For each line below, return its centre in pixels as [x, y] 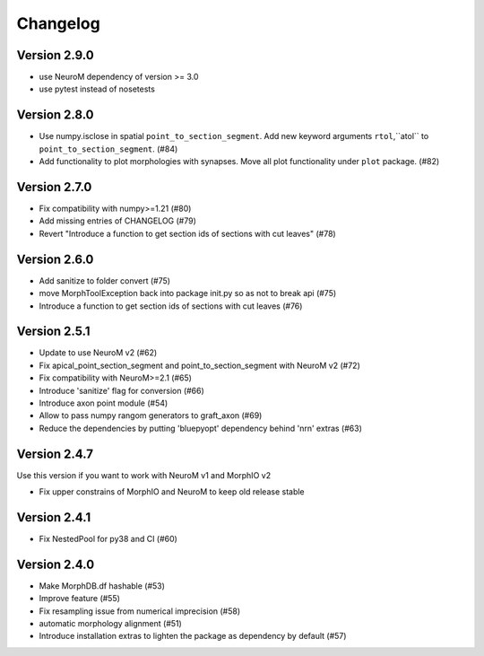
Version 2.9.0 [55, 55]
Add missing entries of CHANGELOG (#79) [118, 221]
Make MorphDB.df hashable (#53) [102, 586]
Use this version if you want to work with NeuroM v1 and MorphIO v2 [144, 475]
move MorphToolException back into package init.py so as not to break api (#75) [188, 293]
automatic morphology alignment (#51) [111, 624]
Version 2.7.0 [54, 187]
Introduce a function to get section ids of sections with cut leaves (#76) [171, 306]
